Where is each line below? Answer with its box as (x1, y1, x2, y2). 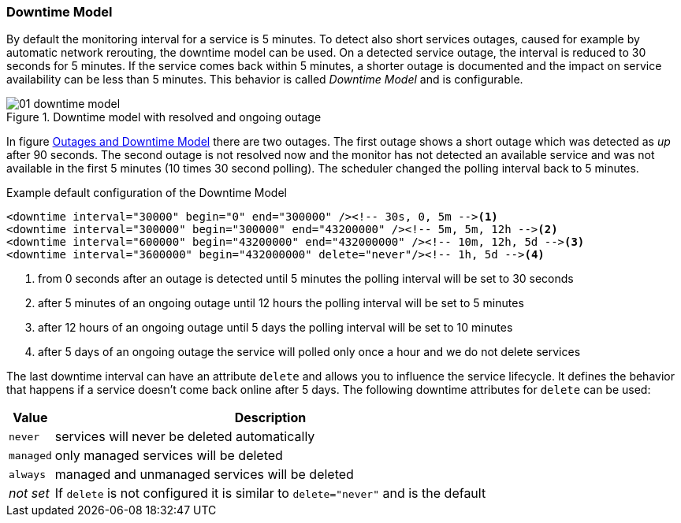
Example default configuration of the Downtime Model (6, 186, 287, 200)
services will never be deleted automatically (54, 428, 315, 445)
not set (9, 485, 50, 502)
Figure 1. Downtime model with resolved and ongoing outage (6, 110, 322, 124)
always (9, 468, 46, 480)
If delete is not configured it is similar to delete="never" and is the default (54, 485, 486, 502)
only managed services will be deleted (54, 447, 283, 464)
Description (234, 410, 307, 426)
